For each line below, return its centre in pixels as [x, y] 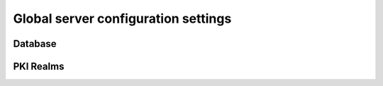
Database [35, 44]
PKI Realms [39, 66]
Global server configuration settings [122, 18]
